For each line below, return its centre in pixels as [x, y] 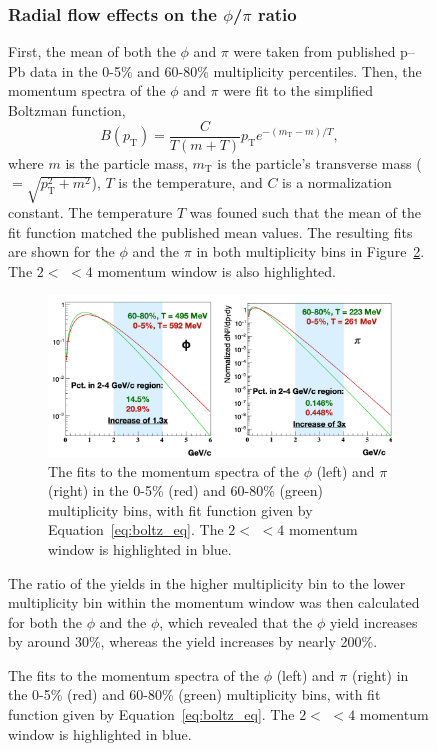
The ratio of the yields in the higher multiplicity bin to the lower [207, 582]
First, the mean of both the [92, 51]
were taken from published [314, 51]
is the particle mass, [126, 162]
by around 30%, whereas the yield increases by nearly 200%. [193, 641]
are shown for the [61, 251]
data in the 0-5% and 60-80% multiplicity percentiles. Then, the [225, 70]
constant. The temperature [90, 211]
